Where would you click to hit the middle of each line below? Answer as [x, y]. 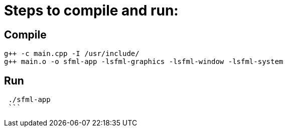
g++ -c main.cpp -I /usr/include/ [72, 54]
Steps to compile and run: [91, 10]
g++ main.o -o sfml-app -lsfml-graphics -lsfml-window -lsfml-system [144, 62]
